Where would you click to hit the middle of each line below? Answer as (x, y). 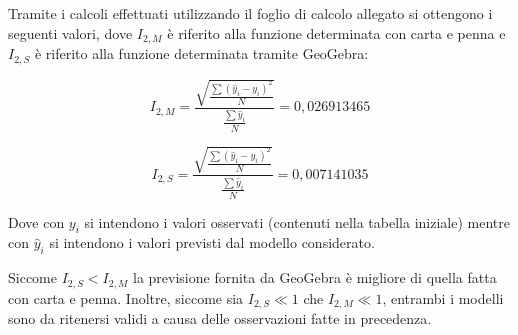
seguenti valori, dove (70, 32)
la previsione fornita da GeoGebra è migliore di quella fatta (315, 277)
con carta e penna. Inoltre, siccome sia (126, 297)
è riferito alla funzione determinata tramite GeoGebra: (201, 53)
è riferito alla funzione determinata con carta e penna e (336, 32)
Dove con (36, 221)
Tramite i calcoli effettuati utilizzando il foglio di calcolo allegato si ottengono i (250, 13)
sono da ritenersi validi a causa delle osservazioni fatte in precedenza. (220, 318)
